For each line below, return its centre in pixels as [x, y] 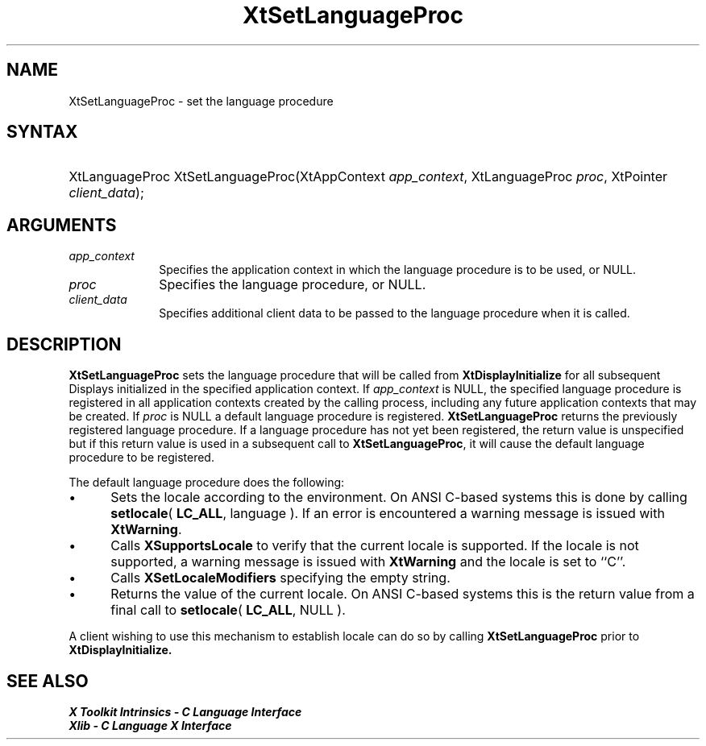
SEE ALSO [48, 681]
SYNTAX [42, 132]
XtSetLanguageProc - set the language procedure [201, 101]
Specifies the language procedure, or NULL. [293, 285]
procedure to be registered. [141, 458]
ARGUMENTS [62, 225]
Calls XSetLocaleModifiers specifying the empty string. [280, 578]
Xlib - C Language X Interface [150, 725]
